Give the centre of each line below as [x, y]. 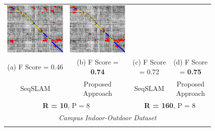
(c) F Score [149, 62]
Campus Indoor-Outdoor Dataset [107, 117]
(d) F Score [190, 62]
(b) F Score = [98, 62]
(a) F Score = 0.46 [35, 67]
